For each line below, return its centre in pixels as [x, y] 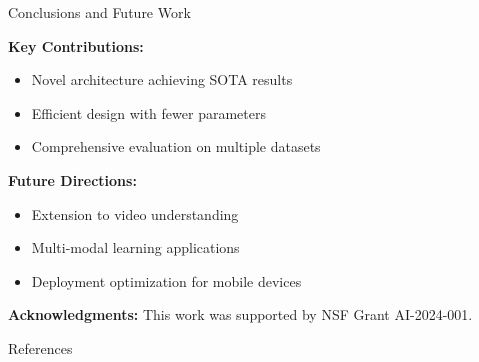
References [40, 347]
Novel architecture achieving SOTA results [162, 79]
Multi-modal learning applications [135, 247]
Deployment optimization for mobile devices [166, 280]
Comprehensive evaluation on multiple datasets [176, 146]
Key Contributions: [76, 45]
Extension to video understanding [135, 213]
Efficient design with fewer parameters [148, 112]
